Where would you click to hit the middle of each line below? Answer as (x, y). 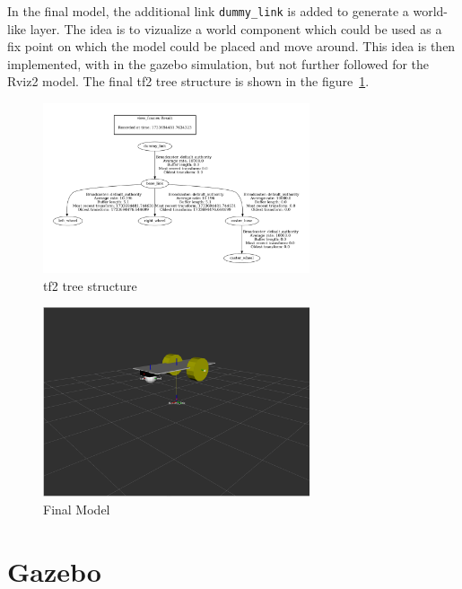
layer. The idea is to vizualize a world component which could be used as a (236, 28)
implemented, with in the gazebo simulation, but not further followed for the (218, 63)
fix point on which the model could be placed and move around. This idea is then (231, 46)
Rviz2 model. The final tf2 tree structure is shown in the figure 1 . (188, 81)
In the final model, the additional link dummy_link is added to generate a (208, 11)
